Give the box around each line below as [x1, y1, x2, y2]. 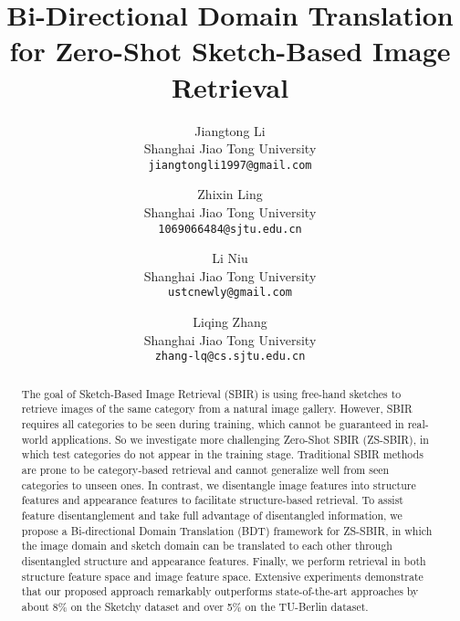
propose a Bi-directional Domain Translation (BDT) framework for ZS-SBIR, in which [21, 522, 433, 538]
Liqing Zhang [193, 312, 267, 332]
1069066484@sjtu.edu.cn [158, 222, 302, 236]
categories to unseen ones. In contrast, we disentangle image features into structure [21, 477, 416, 492]
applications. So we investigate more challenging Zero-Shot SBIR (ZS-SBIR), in [51, 431, 429, 447]
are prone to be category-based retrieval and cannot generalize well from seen [21, 461, 390, 477]
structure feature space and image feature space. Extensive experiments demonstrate [21, 568, 423, 584]
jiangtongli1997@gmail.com [148, 158, 312, 172]
